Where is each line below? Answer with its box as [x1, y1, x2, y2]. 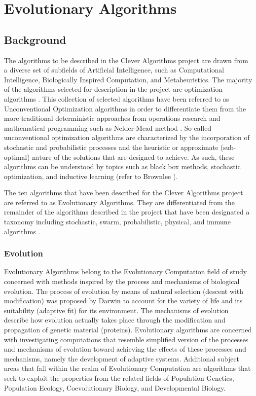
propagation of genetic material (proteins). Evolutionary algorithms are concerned [4, 324, 252, 335]
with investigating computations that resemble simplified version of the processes [4, 334, 249, 344]
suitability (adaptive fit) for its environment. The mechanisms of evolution [4, 305, 229, 315]
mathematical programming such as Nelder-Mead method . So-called [4, 122, 212, 133]
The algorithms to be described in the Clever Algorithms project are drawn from [4, 55, 248, 65]
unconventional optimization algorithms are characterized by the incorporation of [4, 132, 250, 143]
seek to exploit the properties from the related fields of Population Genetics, [4, 373, 234, 383]
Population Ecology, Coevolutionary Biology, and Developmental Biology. [4, 382, 226, 393]
